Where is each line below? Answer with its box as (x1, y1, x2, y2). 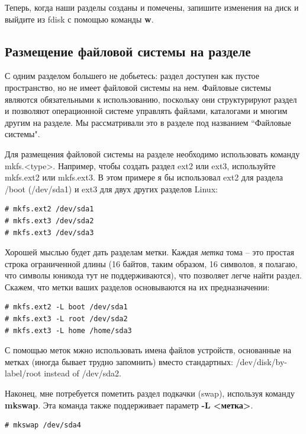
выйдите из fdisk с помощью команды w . (5, 12, 154, 25)
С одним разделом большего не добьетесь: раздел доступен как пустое (5, 69, 259, 82)
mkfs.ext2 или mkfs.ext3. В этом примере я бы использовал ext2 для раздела (5, 171, 284, 183)
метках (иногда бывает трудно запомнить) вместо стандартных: (5, 355, 233, 368)
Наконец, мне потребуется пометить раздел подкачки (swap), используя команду (5, 387, 295, 400)
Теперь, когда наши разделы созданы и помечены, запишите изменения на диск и (5, 1, 299, 13)
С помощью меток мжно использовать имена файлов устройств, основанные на (5, 344, 291, 356)
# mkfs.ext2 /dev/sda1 (5, 205, 94, 214)
